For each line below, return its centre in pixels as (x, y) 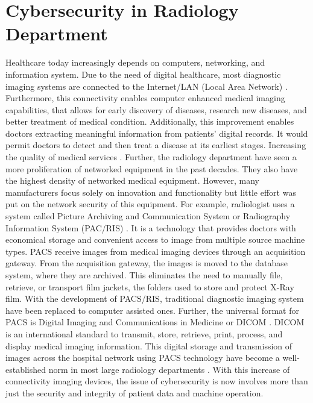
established (26, 369)
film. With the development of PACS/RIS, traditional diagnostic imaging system (155, 298)
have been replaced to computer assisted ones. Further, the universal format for (152, 310)
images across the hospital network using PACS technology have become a (143, 358)
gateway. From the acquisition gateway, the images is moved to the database (147, 263)
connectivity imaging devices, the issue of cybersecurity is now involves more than (157, 381)
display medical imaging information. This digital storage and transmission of (149, 345)
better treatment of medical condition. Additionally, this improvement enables (150, 121)
